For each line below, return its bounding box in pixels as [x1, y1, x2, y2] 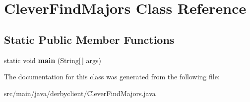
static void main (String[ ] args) [4, 55, 101, 65]
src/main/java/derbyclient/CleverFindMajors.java [4, 88, 156, 98]
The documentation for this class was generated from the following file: [4, 71, 220, 82]
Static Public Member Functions [4, 32, 175, 47]
